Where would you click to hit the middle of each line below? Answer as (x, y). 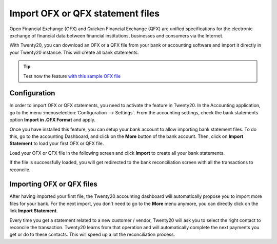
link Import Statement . (34, 211)
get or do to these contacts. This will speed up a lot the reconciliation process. (92, 235)
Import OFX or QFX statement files (85, 13)
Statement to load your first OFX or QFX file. (57, 144)
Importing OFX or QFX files (53, 184)
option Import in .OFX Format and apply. (53, 120)
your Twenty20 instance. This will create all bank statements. (74, 52)
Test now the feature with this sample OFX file (72, 76)
